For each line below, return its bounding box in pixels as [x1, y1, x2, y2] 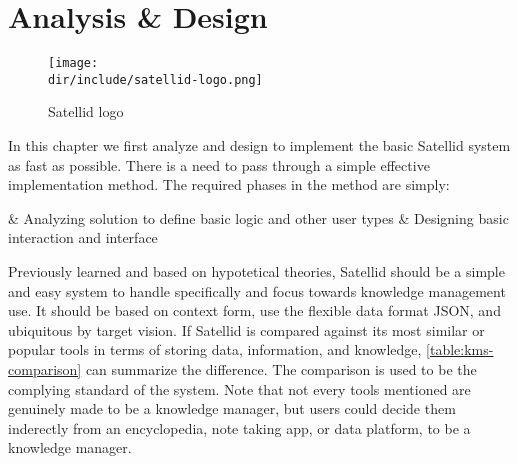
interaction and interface [8, 227, 158, 248]
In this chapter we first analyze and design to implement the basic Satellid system [8, 135, 511, 156]
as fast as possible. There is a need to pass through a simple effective [8, 154, 430, 175]
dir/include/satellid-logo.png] [48, 72, 263, 87]
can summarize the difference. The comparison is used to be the [85, 358, 477, 379]
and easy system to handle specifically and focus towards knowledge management [8, 280, 506, 301]
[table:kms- [426, 339, 494, 360]
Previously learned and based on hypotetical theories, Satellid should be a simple [8, 261, 505, 281]
